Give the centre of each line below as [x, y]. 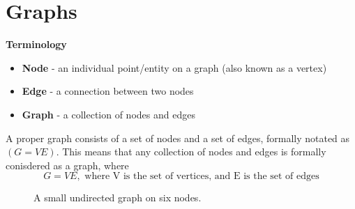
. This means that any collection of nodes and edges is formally [191, 152]
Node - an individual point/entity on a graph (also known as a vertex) [174, 67]
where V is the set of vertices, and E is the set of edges [202, 177]
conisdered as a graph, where [67, 165]
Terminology [36, 44]
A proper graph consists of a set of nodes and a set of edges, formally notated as [178, 138]
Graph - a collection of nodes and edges [108, 114]
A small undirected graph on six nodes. [118, 198]
